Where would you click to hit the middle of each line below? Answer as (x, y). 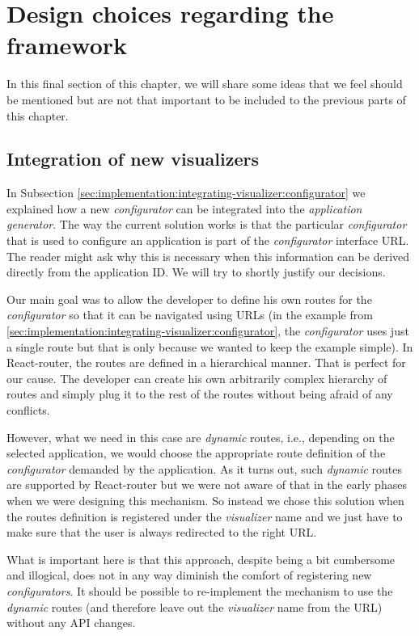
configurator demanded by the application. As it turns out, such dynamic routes (205, 468)
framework (67, 45)
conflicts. (28, 410)
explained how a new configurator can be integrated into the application (184, 208)
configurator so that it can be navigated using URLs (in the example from (190, 315)
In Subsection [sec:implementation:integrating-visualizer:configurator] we (186, 193)
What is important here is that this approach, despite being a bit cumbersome (201, 559)
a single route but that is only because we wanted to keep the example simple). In (210, 346)
